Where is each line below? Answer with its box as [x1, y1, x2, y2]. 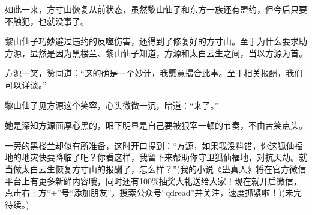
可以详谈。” [5, 78, 47, 91]
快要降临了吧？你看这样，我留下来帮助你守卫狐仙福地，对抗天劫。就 [38, 151, 307, 163]
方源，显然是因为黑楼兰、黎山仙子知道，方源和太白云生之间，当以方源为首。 [5, 46, 307, 59]
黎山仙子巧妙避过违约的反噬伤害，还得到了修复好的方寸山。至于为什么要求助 [5, 35, 307, 47]
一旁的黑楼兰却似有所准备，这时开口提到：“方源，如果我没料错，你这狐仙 [5, 139, 295, 151]
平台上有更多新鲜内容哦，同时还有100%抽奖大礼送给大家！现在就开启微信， [5, 174, 302, 187]
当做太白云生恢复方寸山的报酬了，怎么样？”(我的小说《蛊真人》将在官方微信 [5, 162, 307, 175]
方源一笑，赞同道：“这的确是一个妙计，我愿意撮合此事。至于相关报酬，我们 [5, 67, 303, 79]
